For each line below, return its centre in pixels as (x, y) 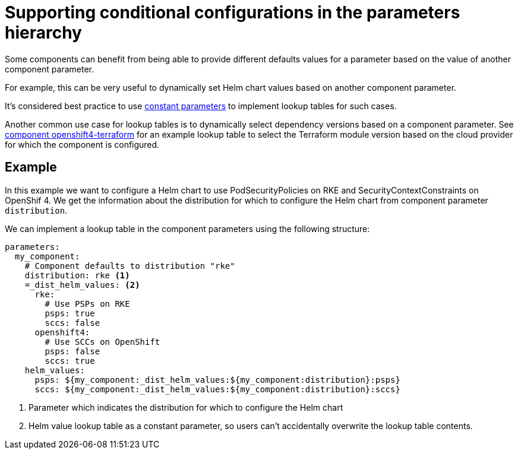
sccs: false (72, 323)
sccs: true (70, 361)
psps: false (72, 351)
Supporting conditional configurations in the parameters (233, 12)
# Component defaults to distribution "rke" (130, 266)
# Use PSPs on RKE (87, 304)
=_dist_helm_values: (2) (82, 285)
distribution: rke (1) (77, 275)
